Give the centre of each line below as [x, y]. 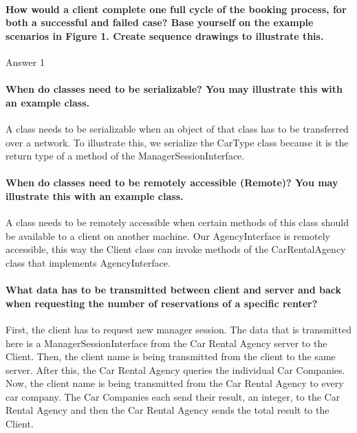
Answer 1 [25, 62]
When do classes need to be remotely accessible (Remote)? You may [172, 182]
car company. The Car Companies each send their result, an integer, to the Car [173, 396]
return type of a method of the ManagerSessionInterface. [125, 156]
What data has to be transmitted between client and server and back [173, 290]
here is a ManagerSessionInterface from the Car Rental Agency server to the [166, 343]
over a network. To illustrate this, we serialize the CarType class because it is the [177, 142]
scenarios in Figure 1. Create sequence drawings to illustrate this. [165, 35]
